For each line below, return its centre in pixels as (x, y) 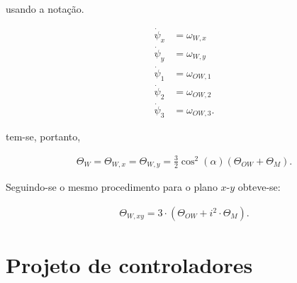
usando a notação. (45, 9)
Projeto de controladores (129, 265)
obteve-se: (259, 187)
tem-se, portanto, (43, 136)
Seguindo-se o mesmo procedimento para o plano (112, 187)
